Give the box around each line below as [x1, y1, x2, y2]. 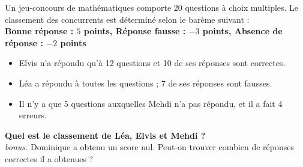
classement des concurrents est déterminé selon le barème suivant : [5, 13, 250, 25]
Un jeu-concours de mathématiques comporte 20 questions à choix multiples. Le [5, 1, 299, 13]
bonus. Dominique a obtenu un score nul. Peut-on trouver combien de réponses [5, 141, 295, 153]
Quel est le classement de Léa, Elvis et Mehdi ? [5, 129, 206, 141]
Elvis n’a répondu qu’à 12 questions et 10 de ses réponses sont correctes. [19, 56, 286, 69]
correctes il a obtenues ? [5, 152, 94, 165]
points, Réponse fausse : [83, 25, 186, 37]
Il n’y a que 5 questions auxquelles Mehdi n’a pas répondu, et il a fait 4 [19, 97, 283, 109]
